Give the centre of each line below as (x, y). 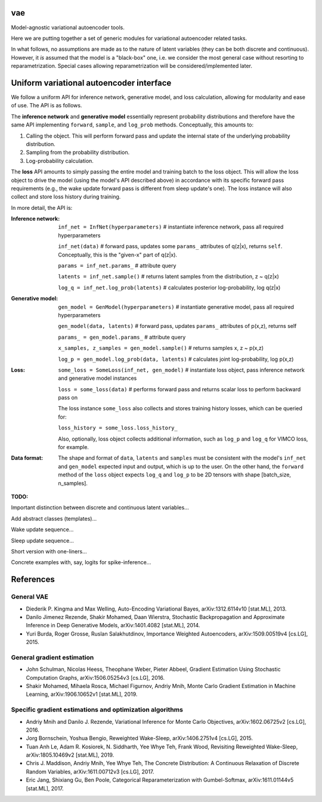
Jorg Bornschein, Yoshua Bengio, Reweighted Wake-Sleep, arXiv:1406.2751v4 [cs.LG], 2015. (140, 738)
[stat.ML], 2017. (45, 788)
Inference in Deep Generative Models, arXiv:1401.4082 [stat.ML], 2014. (113, 626)
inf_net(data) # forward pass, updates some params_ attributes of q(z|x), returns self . (170, 246)
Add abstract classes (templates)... (54, 518)
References (33, 579)
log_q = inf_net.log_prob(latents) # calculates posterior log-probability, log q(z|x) (169, 287)
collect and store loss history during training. (66, 197)
